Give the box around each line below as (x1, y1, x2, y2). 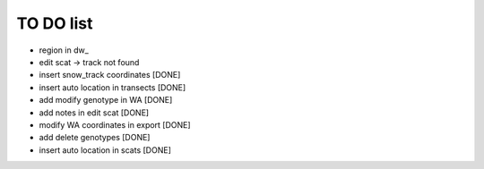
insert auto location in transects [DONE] (39, 81, 186, 93)
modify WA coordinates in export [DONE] (39, 119, 192, 130)
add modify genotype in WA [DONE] (39, 95, 173, 106)
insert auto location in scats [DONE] (39, 144, 172, 156)
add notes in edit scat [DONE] (39, 107, 150, 118)
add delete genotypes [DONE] (39, 132, 151, 143)
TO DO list (16, 13, 93, 33)
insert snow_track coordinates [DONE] (39, 70, 181, 80)
